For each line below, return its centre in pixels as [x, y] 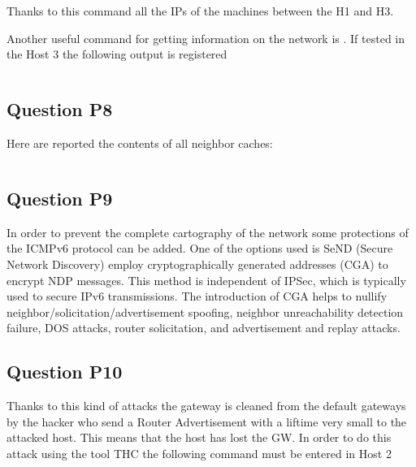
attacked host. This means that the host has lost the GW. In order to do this [199, 437]
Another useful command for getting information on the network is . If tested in [206, 38]
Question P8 [60, 109]
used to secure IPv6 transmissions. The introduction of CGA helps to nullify [197, 296]
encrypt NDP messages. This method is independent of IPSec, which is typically [206, 280]
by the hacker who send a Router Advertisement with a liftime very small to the [207, 421]
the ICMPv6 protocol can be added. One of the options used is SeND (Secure [200, 248]
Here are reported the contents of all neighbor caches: [140, 143]
